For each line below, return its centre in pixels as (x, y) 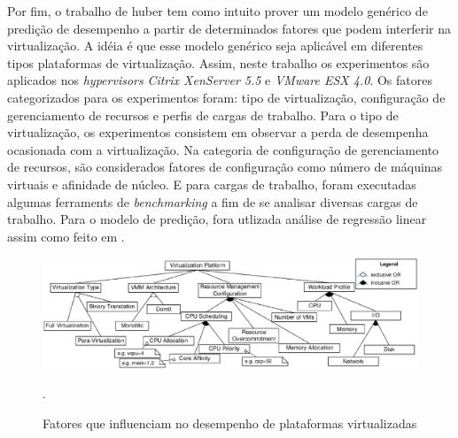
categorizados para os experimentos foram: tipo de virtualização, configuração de (226, 97)
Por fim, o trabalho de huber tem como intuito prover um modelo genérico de (217, 11)
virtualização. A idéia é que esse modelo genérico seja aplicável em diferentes (215, 46)
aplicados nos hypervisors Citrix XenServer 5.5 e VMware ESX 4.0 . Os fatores (220, 80)
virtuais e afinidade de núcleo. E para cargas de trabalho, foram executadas (212, 184)
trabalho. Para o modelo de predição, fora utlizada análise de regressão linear (217, 219)
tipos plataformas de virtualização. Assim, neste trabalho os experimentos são (218, 62)
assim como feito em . (66, 236)
